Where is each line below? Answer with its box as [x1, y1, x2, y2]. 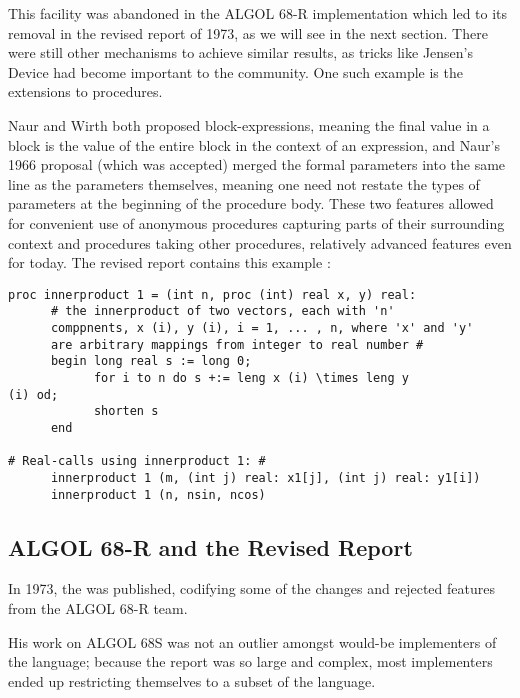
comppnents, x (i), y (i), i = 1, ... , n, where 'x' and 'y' [50, 321, 474, 336]
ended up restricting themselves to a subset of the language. [8, 670, 376, 691]
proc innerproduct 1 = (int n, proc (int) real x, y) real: [8, 287, 417, 302]
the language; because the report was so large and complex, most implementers [8, 651, 493, 672]
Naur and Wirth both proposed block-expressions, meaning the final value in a [8, 114, 490, 135]
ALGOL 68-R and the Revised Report [8, 531, 413, 562]
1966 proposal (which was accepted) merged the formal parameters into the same [8, 154, 506, 175]
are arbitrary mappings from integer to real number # [50, 337, 424, 352]
